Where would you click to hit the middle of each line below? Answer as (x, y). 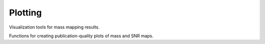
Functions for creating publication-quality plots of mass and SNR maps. (81, 36)
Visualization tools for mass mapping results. (54, 27)
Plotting (25, 13)
